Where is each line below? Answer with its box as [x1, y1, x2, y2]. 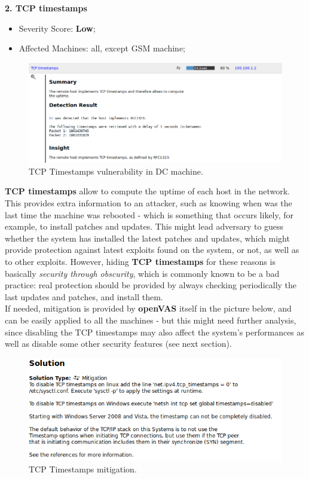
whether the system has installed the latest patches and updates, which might [5, 231, 290, 244]
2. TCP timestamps [5, 2, 87, 14]
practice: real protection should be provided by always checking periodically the [5, 279, 297, 291]
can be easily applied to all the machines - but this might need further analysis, [5, 313, 296, 326]
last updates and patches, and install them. [5, 290, 163, 303]
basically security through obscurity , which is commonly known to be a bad [5, 267, 280, 279]
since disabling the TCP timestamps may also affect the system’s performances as [5, 325, 305, 338]
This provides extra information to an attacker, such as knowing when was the [5, 196, 292, 209]
